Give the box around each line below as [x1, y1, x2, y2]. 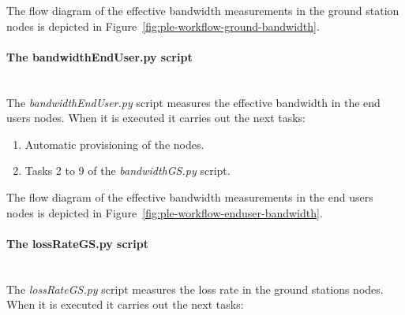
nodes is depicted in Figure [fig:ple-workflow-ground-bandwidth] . [6, 17, 320, 34]
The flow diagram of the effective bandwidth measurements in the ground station [6, 2, 399, 18]
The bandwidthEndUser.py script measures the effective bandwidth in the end [6, 94, 381, 110]
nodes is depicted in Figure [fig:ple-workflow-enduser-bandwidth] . [6, 204, 323, 220]
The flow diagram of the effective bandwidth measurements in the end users [6, 188, 373, 205]
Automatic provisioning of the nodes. [24, 135, 204, 152]
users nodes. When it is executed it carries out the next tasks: [6, 109, 306, 126]
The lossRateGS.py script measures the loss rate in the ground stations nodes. [6, 280, 384, 297]
